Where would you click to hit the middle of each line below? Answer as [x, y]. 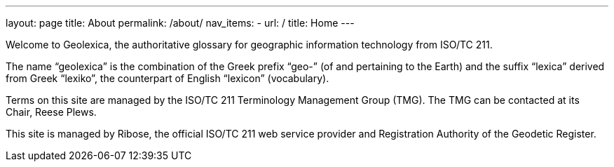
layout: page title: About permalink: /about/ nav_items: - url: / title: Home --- [180, 23]
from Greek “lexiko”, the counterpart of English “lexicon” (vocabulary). [168, 78]
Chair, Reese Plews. [51, 112]
